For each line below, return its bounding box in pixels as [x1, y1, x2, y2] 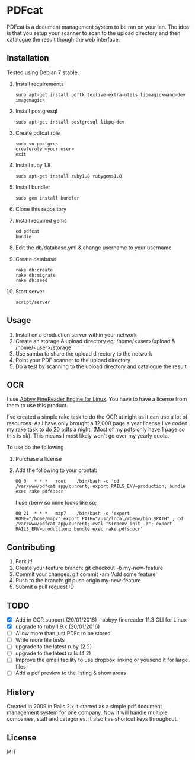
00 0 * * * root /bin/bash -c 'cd [15, 479, 119, 484]
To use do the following [7, 444, 64, 451]
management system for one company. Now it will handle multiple [7, 709, 168, 716]
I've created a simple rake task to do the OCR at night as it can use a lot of [7, 413, 188, 420]
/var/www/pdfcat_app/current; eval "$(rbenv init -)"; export [15, 521, 172, 527]
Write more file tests [15, 636, 65, 644]
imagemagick [15, 97, 45, 103]
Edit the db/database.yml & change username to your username [15, 244, 172, 251]
